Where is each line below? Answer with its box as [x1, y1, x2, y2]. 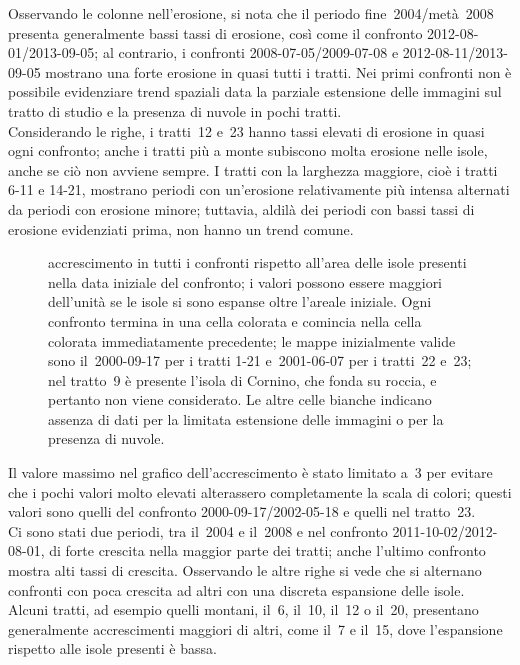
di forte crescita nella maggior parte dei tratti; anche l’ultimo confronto [49, 540, 486, 561]
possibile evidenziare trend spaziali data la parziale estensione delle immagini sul [8, 81, 502, 102]
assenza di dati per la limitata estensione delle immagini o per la [48, 408, 444, 429]
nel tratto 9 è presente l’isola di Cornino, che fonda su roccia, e [48, 369, 437, 390]
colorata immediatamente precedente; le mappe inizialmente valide [48, 330, 456, 351]
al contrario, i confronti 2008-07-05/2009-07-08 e [102, 42, 399, 63]
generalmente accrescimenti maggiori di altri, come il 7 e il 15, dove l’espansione [8, 618, 503, 639]
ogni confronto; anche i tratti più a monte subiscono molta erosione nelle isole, [8, 140, 488, 161]
